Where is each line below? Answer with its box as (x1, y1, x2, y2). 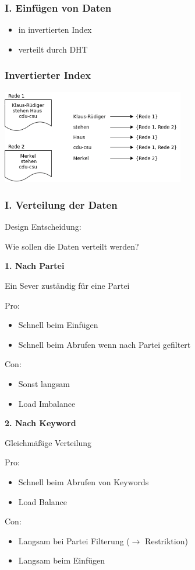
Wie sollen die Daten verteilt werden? (5, 240, 139, 252)
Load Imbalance (18, 397, 76, 409)
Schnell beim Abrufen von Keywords (18, 476, 149, 488)
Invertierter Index (5, 68, 91, 82)
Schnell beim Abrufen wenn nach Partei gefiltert (18, 338, 191, 350)
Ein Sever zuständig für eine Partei (5, 279, 130, 292)
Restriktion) (145, 534, 188, 547)
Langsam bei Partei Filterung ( (18, 534, 130, 547)
